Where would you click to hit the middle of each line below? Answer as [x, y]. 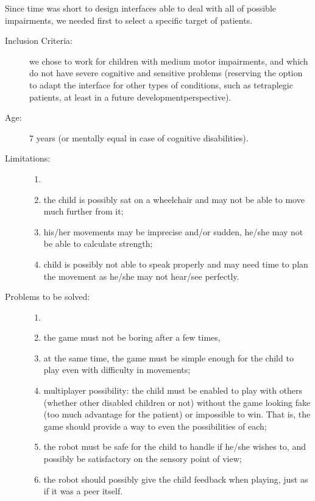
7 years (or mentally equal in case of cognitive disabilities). [139, 137]
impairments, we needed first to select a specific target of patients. [129, 20]
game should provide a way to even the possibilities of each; [155, 426]
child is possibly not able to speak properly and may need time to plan [176, 264]
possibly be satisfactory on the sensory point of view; [143, 459]
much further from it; [83, 211]
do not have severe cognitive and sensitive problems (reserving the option [166, 73]
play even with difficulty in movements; [117, 370]
